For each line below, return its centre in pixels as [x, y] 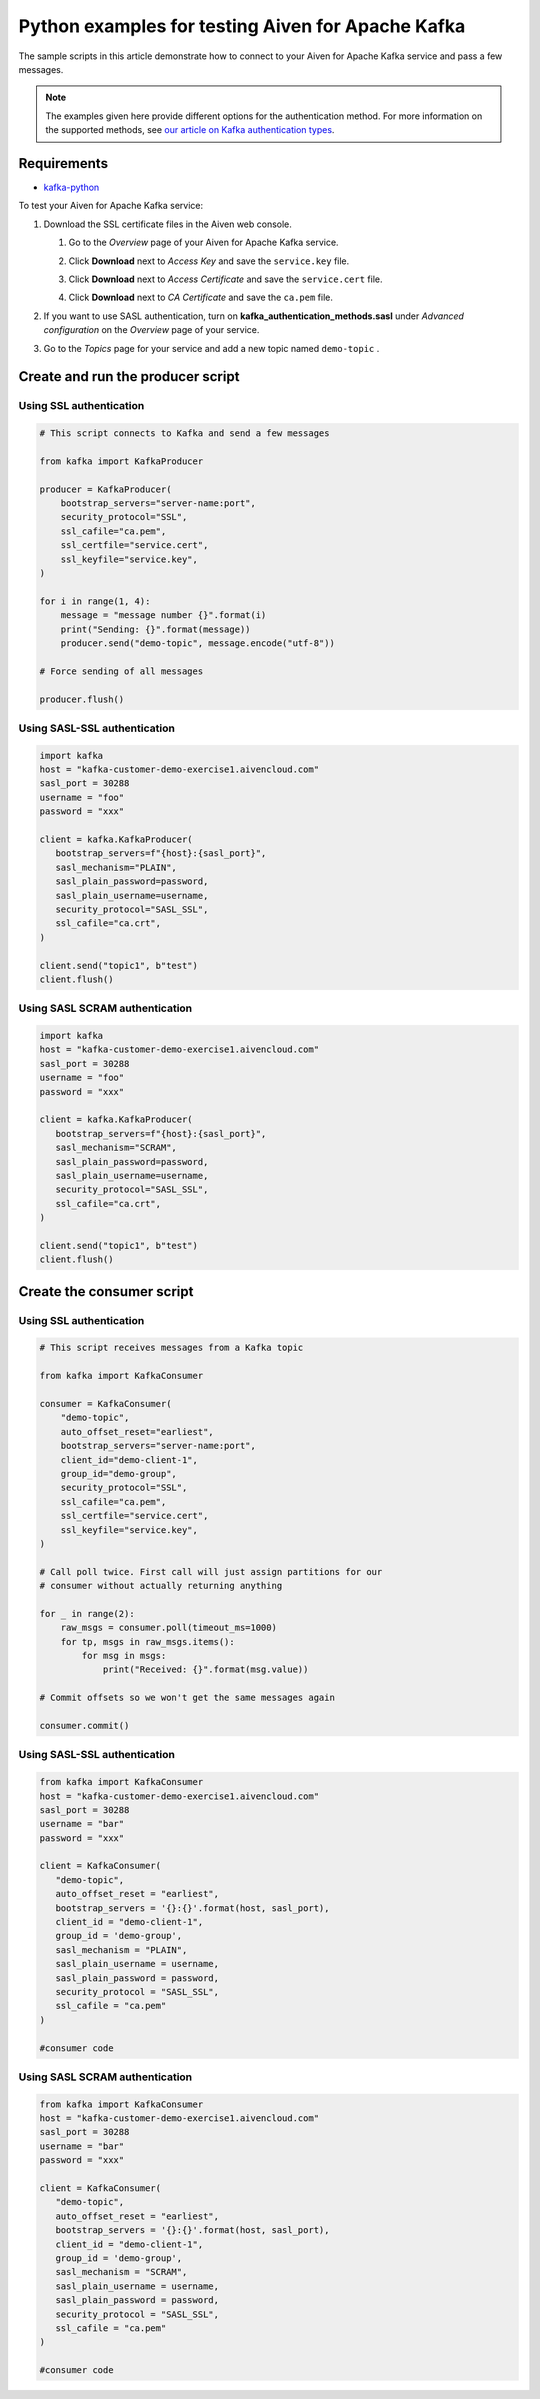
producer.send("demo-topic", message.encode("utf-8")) [197, 643]
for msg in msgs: [124, 1656]
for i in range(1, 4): [95, 601]
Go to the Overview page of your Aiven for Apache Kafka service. [203, 242]
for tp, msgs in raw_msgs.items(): [147, 1641]
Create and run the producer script [129, 376]
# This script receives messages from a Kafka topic [171, 1348]
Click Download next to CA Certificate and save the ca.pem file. [201, 297]
